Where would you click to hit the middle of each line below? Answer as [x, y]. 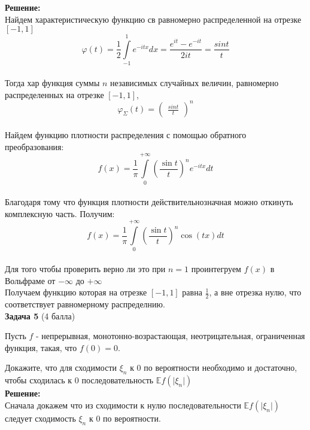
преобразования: [34, 146]
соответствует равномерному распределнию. [85, 304]
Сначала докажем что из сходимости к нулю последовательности [123, 405]
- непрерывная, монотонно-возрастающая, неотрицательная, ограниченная [171, 336]
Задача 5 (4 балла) [40, 315]
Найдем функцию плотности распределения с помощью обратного [126, 135]
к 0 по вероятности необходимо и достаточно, [214, 368]
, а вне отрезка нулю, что [255, 292]
